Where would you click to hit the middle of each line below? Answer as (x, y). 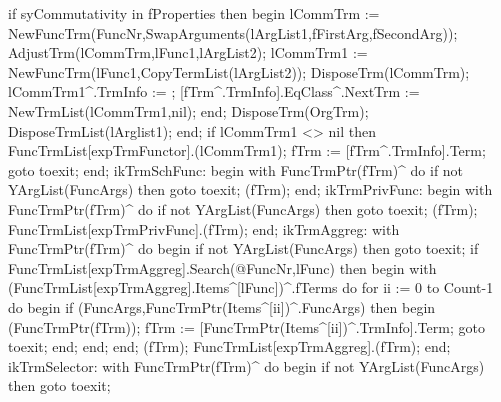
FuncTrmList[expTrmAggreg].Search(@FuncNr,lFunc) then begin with (222, 267)
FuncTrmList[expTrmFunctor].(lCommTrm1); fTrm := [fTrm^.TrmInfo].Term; (247, 150)
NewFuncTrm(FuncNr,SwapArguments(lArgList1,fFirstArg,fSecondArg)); (233, 32)
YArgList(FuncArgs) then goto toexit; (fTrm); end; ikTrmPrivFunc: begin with (250, 189)
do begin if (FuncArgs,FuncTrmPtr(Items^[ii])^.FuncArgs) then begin (222, 306)
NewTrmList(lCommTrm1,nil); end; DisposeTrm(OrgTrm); (188, 110)
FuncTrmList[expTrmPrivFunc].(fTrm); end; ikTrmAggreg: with (204, 228)
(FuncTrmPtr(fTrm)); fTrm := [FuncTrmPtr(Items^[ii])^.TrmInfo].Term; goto (246, 326)
